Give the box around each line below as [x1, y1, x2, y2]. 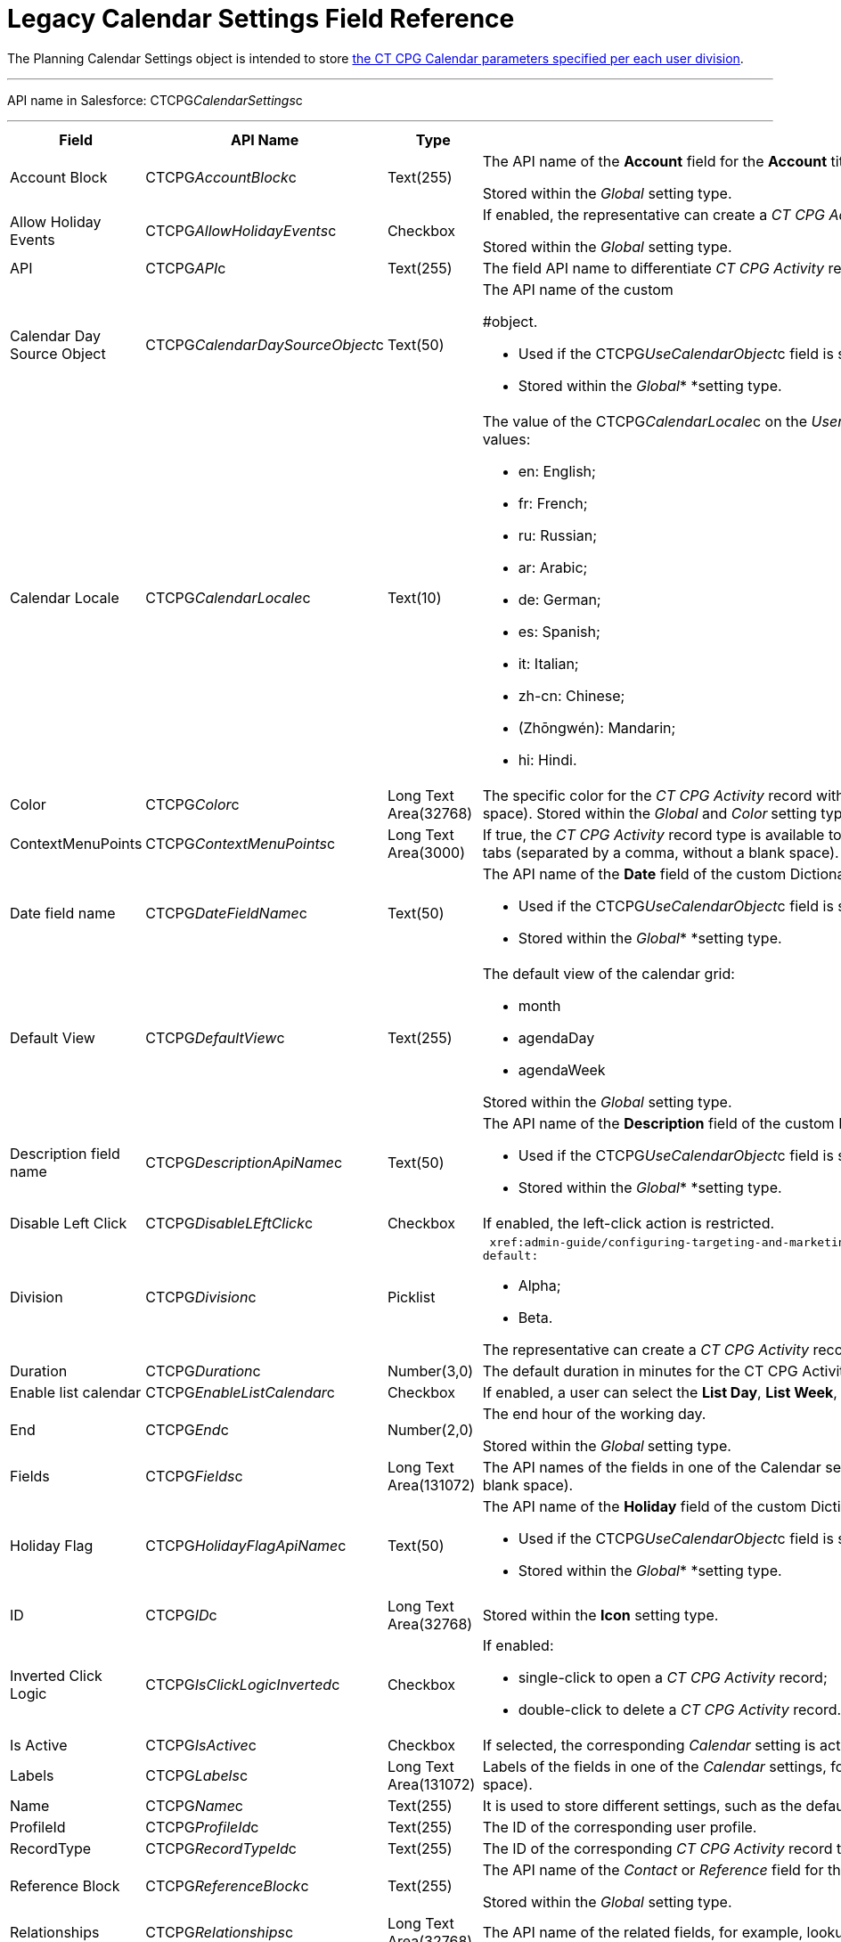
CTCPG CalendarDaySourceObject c [145, 335, 384, 354]
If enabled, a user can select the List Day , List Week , [482, 1383, 837, 1401]
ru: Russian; [518, 526, 598, 544]
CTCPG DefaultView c [145, 1028, 285, 1047]
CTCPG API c [145, 258, 226, 277]
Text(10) [387, 588, 442, 607]
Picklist [387, 1287, 436, 1306]
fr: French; [518, 494, 588, 512]
